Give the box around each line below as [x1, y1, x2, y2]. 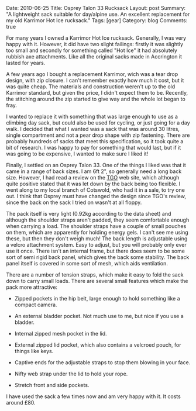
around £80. [6, 399, 36, 406]
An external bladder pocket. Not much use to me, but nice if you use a [14, 313, 184, 319]
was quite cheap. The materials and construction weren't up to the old [6, 83, 176, 90]
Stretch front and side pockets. [14, 382, 90, 388]
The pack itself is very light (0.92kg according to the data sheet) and [6, 210, 171, 217]
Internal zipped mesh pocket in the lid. [14, 330, 107, 337]
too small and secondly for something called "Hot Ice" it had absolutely [6, 47, 177, 54]
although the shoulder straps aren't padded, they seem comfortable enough [6, 216, 190, 223]
